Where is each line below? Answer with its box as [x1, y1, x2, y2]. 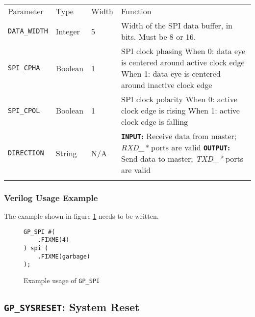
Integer [55, 25, 80, 37]
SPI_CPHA [8, 64, 40, 72]
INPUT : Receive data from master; [121, 130, 237, 142]
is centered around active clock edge [121, 57, 245, 68]
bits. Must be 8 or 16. [121, 31, 196, 42]
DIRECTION [8, 149, 44, 157]
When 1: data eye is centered [121, 68, 221, 79]
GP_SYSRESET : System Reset [4, 299, 140, 315]
